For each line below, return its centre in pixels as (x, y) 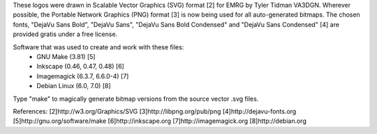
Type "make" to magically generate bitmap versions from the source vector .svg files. (136, 99)
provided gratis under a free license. (65, 34)
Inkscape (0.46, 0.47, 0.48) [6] (81, 67)
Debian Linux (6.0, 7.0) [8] (74, 86)
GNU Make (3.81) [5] (66, 56)
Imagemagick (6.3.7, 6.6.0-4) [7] (83, 76)
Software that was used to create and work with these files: (98, 47)
